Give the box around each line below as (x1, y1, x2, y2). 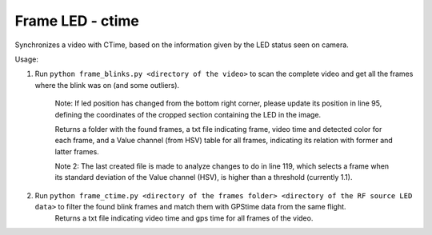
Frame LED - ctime (14, 12, 139, 30)
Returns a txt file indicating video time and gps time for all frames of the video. (54, 213, 314, 223)
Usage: (14, 54, 39, 64)
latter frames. (54, 146, 99, 156)
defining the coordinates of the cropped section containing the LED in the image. (54, 110, 322, 119)
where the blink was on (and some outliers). (34, 80, 180, 90)
